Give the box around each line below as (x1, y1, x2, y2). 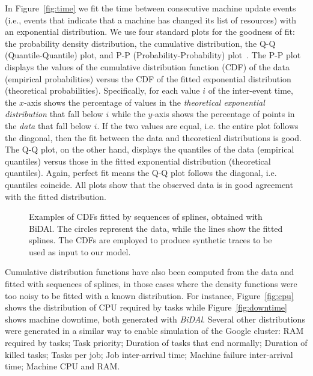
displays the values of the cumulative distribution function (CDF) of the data (5, 60, 290, 73)
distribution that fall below (5, 108, 103, 120)
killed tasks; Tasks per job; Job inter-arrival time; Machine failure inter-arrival (5, 348, 293, 360)
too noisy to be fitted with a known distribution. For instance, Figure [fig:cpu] (5, 289, 294, 302)
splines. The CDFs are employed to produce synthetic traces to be (29, 234, 272, 246)
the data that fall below (5, 119, 91, 132)
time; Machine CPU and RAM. (5, 360, 120, 372)
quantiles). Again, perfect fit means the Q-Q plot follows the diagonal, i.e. (5, 166, 277, 179)
